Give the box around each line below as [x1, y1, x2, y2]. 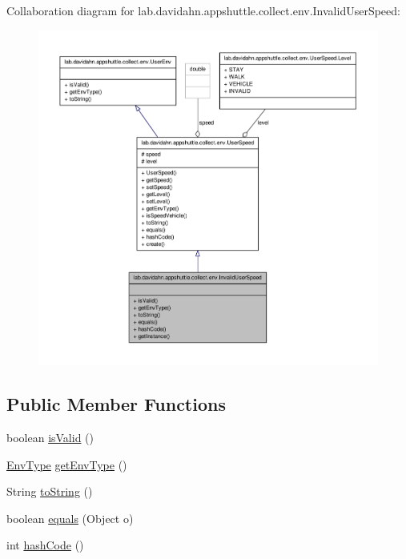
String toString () [6, 483, 93, 500]
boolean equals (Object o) [6, 509, 134, 526]
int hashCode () [6, 537, 84, 553]
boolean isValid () [6, 429, 94, 445]
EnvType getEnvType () [6, 456, 127, 473]
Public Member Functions [6, 392, 226, 416]
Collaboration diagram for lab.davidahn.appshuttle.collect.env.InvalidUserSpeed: [6, 2, 400, 18]
